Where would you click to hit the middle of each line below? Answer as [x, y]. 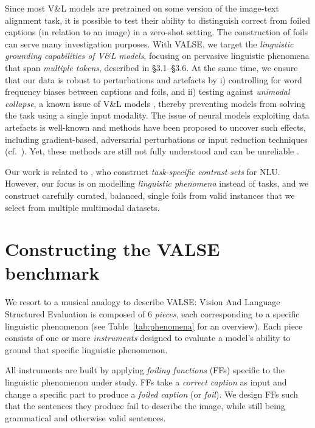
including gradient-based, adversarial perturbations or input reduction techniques [156, 139]
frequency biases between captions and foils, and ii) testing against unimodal [147, 91]
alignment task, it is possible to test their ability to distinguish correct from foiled [157, 20]
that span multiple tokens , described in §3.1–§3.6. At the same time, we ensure [151, 67]
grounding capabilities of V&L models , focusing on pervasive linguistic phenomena [157, 56]
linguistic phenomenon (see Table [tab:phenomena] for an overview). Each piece [154, 326]
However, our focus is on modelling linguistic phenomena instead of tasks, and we [157, 183]
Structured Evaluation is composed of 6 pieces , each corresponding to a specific [152, 314]
